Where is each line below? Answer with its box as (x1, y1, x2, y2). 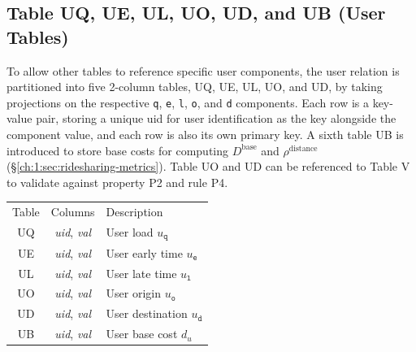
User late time (106, 264, 177, 281)
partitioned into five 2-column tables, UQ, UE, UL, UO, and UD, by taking (6, 78, 383, 95)
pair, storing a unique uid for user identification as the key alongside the (36, 110, 396, 127)
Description (106, 203, 163, 220)
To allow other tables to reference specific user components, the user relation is (6, 62, 400, 79)
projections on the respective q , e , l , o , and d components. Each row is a (6, 93, 369, 111)
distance (288, 144, 318, 153)
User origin (106, 285, 162, 302)
